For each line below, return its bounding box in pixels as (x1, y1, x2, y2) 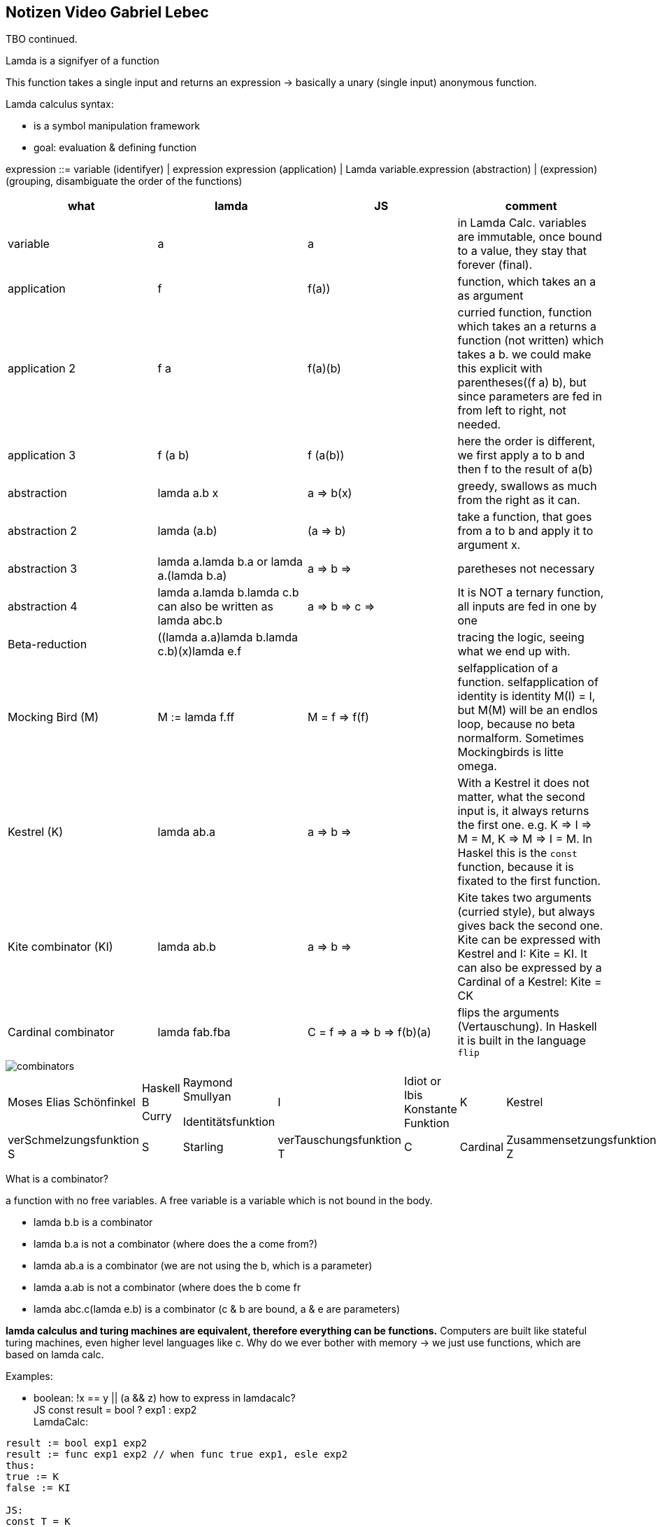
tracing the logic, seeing (457, 630, 584, 645)
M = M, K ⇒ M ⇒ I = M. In (457, 832, 593, 846)
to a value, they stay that (457, 244, 587, 258)
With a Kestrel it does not (457, 776, 589, 790)
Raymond (182, 1075, 233, 1090)
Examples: (6, 1370, 53, 1383)
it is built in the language (457, 1033, 586, 1048)
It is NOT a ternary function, (457, 585, 604, 600)
